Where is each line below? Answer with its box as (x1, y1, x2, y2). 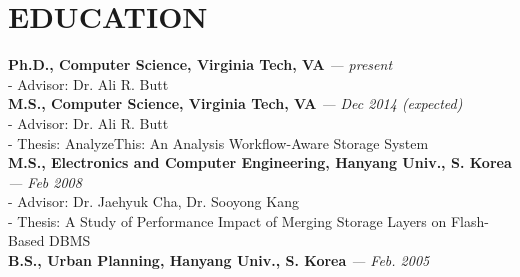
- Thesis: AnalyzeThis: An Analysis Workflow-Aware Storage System (8, 132, 429, 153)
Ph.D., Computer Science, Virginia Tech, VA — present (8, 54, 393, 75)
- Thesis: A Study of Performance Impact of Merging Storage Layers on (8, 210, 447, 231)
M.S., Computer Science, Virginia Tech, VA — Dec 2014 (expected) (8, 93, 463, 114)
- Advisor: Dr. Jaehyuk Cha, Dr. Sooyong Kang (8, 191, 299, 212)
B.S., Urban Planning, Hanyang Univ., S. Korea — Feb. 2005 (8, 250, 430, 271)
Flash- (450, 210, 489, 231)
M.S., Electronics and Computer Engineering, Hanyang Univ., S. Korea (8, 152, 512, 173)
